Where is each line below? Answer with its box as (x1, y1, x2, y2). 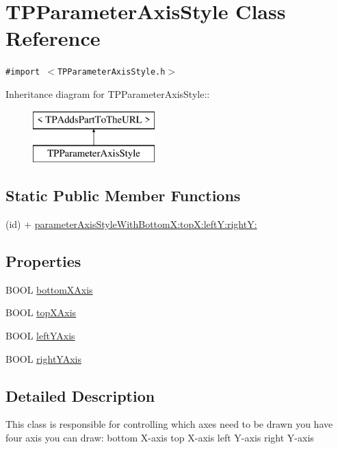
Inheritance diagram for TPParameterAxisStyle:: (5, 86, 210, 101)
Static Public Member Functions (5, 185, 241, 206)
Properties (5, 250, 81, 271)
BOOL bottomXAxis (5, 282, 93, 296)
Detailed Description (5, 385, 155, 406)
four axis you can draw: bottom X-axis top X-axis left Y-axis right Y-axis (5, 430, 314, 444)
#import (5, 67, 40, 77)
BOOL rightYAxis (5, 351, 81, 365)
